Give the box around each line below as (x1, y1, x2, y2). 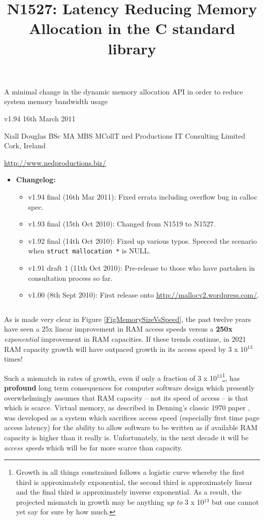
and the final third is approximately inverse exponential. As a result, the (16, 486, 242, 497)
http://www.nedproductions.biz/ (4, 157, 106, 168)
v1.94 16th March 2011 (4, 113, 76, 123)
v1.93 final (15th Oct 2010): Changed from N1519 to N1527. (28, 218, 216, 229)
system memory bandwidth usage (4, 96, 108, 107)
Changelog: (16, 174, 56, 185)
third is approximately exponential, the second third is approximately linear (16, 476, 253, 487)
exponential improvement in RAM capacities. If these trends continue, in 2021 (4, 333, 246, 344)
